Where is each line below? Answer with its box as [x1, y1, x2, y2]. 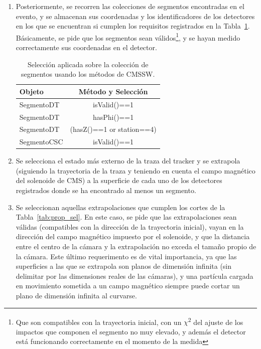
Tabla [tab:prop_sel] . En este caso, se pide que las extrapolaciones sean [16, 212, 237, 222]
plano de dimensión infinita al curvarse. [16, 290, 137, 300]
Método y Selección [78, 86, 148, 96]
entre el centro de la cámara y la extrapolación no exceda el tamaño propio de [16, 241, 256, 252]
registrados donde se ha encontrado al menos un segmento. [16, 185, 196, 196]
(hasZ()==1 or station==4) [70, 124, 157, 134]
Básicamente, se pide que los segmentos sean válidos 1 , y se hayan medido [16, 31, 240, 43]
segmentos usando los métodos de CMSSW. [21, 69, 155, 79]
